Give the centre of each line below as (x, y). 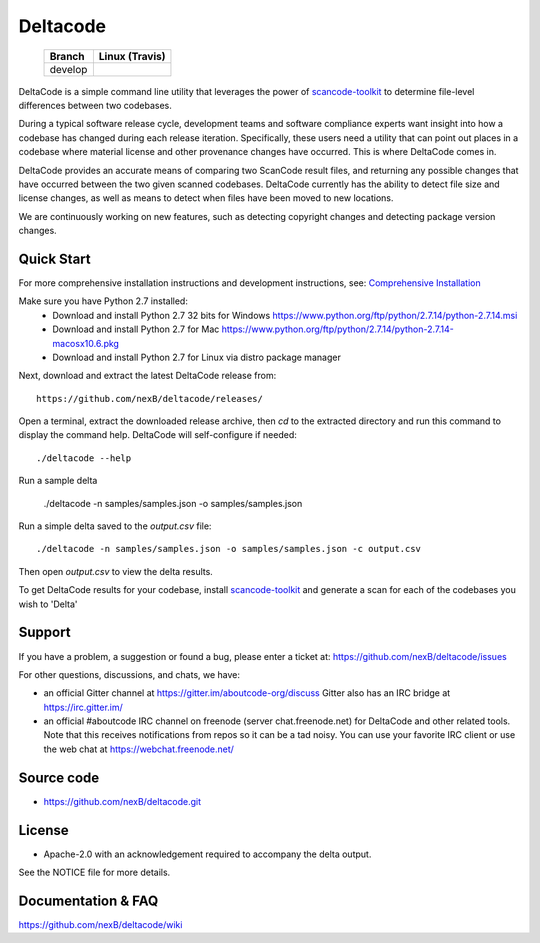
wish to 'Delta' (48, 604)
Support (44, 632)
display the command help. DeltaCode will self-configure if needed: (157, 435)
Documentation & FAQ (88, 900)
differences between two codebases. (95, 105)
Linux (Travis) (132, 56)
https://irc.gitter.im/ (83, 707)
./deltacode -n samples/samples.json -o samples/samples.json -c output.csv (229, 549)
